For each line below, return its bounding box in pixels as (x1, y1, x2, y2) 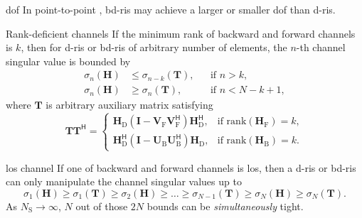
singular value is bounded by (6, 53, 131, 68)
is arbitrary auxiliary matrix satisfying (46, 97, 213, 112)
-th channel (296, 40, 346, 55)
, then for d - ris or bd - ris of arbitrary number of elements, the (21, 40, 287, 55)
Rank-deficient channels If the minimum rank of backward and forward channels (6, 26, 356, 40)
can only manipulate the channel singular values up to (6, 174, 242, 189)
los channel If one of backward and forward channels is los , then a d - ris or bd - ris (6, 160, 356, 175)
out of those (75, 198, 128, 213)
